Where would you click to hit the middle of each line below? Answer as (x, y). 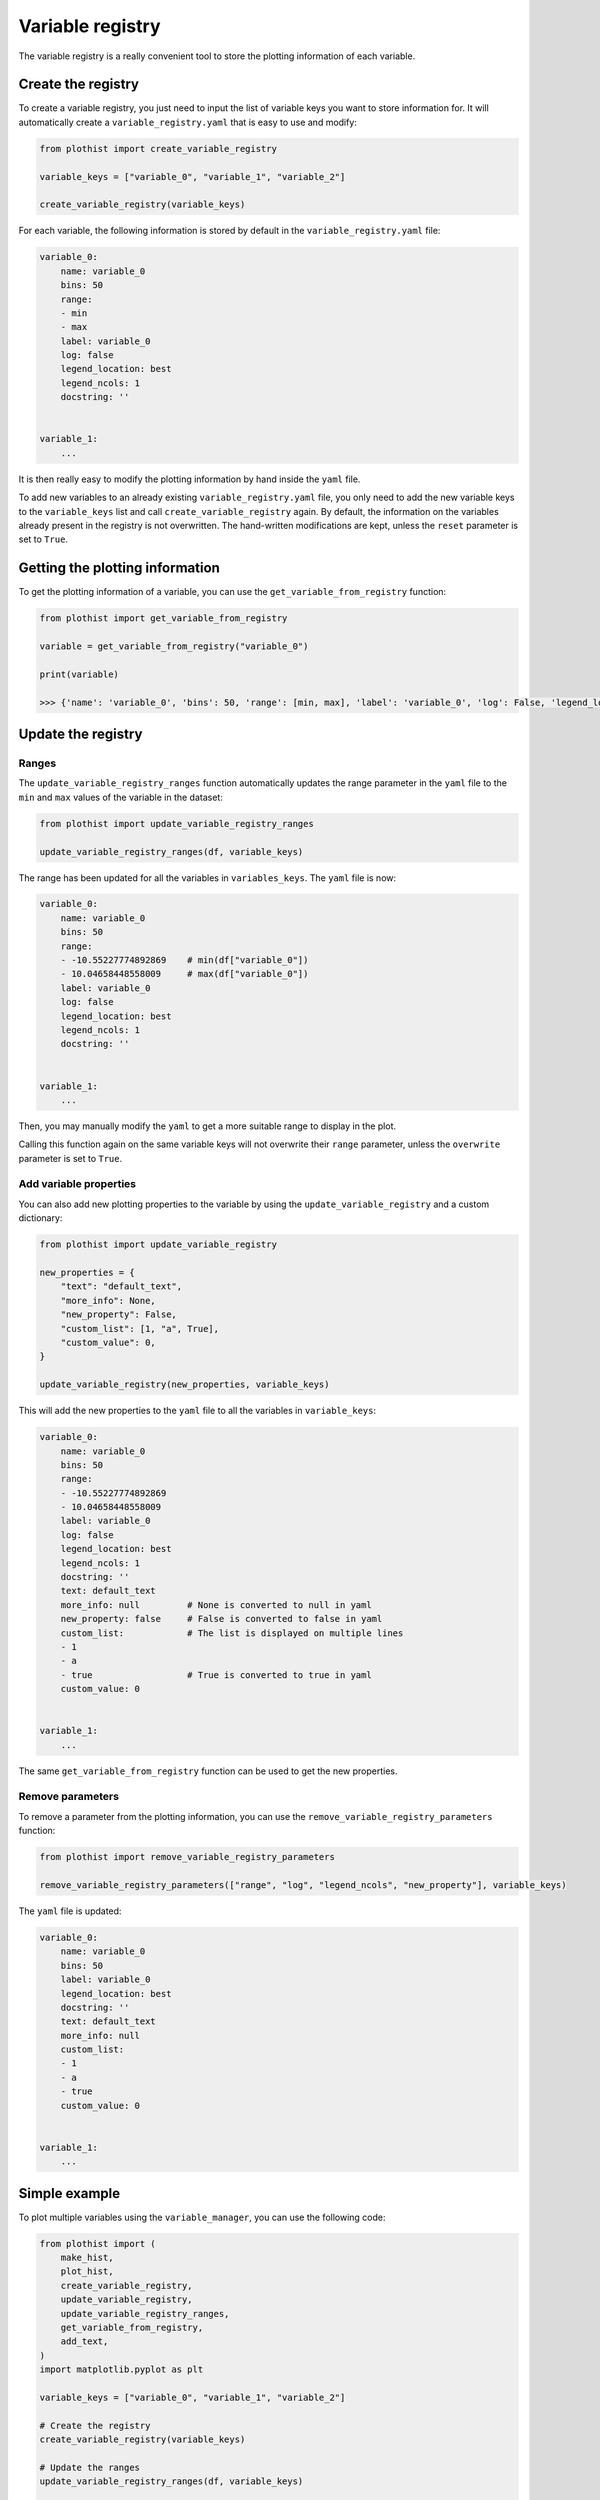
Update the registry (80, 734)
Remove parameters (69, 1797)
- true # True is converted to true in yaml (216, 1674)
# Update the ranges (89, 2467)
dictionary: (40, 1218)
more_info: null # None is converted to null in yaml (216, 1604)
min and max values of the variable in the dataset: (121, 797)
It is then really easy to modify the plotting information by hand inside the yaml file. (189, 479)
